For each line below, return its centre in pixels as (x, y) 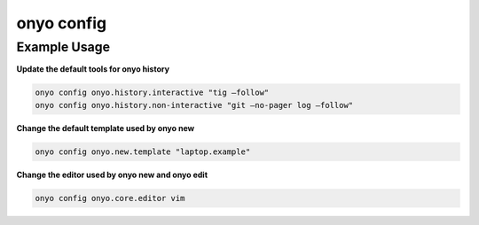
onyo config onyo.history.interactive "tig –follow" (152, 93)
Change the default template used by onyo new (106, 128)
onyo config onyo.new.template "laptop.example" (143, 151)
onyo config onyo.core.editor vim (110, 198)
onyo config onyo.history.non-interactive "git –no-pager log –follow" (194, 105)
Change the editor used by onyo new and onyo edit (112, 175)
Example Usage (63, 47)
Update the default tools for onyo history (93, 69)
